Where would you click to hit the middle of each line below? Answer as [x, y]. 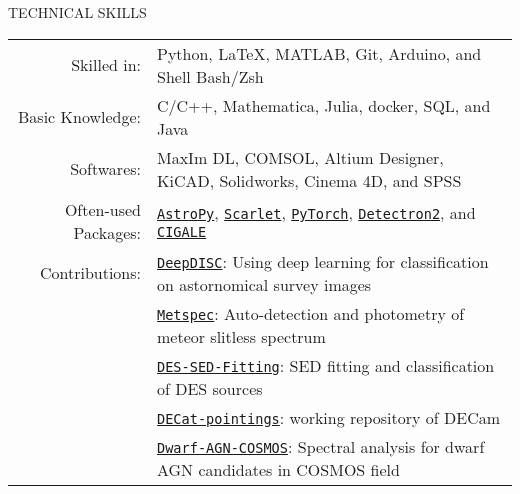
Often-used [102, 209]
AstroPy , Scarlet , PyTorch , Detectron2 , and [316, 213]
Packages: [107, 232]
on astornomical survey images [264, 284]
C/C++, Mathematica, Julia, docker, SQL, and [324, 105]
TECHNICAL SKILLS [77, 12]
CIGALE [182, 232]
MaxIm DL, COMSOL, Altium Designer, [300, 157]
